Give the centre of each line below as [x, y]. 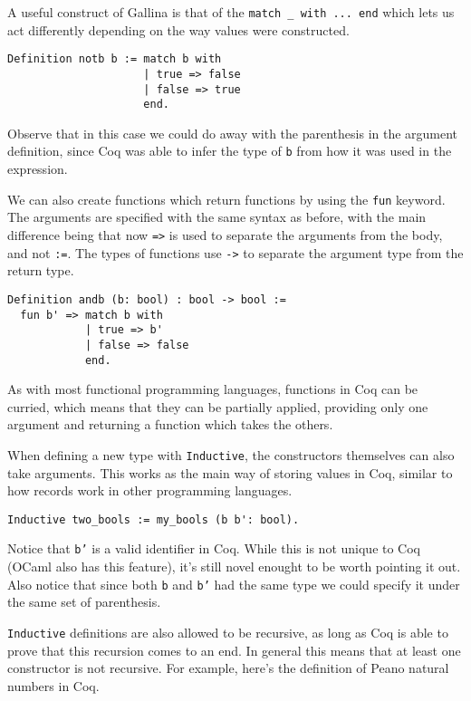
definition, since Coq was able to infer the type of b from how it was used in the [230, 151]
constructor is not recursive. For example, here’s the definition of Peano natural [228, 668]
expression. [38, 169]
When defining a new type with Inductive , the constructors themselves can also [231, 454]
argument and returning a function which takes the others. [170, 424]
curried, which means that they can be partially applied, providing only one [218, 406]
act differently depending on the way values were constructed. [178, 29]
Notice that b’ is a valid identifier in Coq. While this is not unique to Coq [214, 548]
